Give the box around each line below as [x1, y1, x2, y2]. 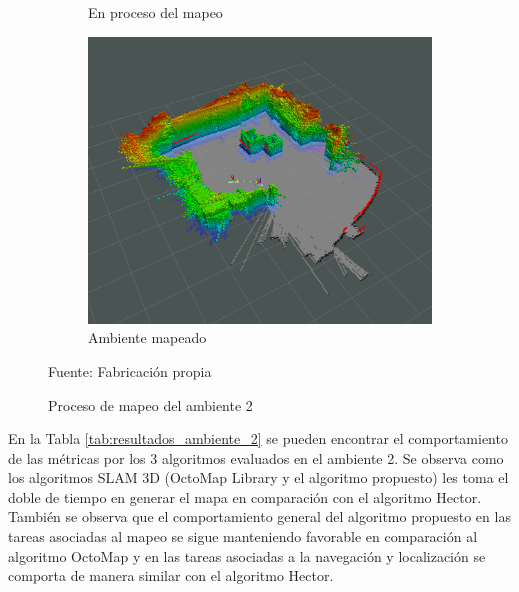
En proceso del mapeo [88, 2, 223, 22]
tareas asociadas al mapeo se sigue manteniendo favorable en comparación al [8, 526, 478, 547]
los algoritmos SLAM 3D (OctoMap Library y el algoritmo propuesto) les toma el [8, 467, 509, 488]
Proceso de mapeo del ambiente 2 [48, 394, 253, 415]
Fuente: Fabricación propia [48, 360, 212, 381]
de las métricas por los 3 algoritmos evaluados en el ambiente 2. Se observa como [8, 447, 504, 468]
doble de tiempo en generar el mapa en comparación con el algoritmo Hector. [8, 486, 482, 507]
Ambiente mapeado [88, 327, 207, 348]
